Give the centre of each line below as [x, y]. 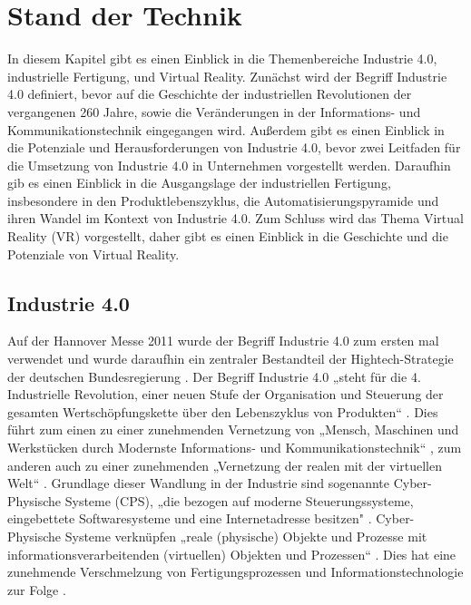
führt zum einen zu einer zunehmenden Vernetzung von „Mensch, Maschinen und [233, 429]
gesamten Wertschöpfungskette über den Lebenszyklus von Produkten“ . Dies [223, 411]
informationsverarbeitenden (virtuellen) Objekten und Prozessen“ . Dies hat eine [232, 554]
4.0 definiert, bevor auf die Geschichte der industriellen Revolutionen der [210, 94]
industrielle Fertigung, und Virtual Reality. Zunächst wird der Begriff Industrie [227, 76]
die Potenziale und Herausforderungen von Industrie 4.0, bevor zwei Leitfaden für [234, 147]
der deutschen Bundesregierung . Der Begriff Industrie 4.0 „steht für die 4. [214, 376]
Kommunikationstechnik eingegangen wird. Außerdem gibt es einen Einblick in [226, 129]
